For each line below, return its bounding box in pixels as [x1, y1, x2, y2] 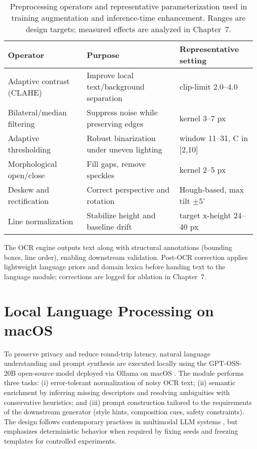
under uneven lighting [86, 144, 162, 155]
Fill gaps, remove [86, 158, 146, 169]
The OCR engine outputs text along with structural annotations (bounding [4, 242, 232, 252]
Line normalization [8, 215, 73, 227]
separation [86, 92, 123, 103]
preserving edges [86, 118, 143, 129]
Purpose [86, 49, 120, 60]
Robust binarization [86, 132, 156, 144]
